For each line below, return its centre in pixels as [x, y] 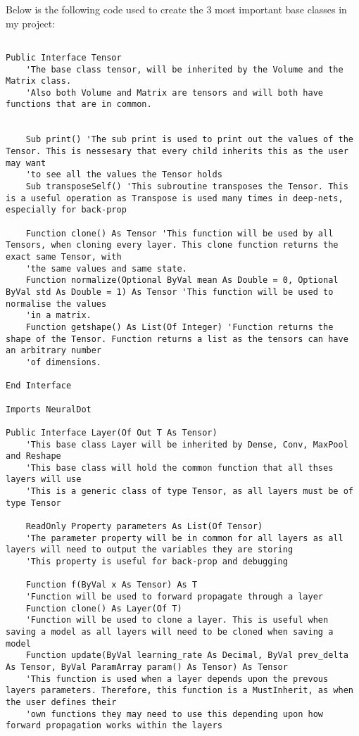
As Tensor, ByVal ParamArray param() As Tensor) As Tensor [147, 667]
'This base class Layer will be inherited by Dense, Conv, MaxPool [187, 444]
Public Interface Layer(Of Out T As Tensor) [112, 432]
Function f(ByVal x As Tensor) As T [112, 585]
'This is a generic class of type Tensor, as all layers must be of [189, 491]
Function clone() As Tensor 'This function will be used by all [179, 233]
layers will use [44, 480]
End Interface [39, 386]
